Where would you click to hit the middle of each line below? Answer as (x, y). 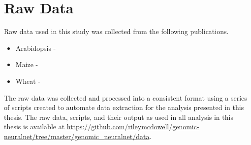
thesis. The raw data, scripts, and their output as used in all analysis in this (119, 117)
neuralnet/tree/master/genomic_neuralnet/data (77, 136)
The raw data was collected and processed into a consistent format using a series (125, 97)
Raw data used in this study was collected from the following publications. (116, 31)
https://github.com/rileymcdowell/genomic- (133, 127)
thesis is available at (34, 127)
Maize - (27, 64)
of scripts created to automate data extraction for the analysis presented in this (124, 107)
